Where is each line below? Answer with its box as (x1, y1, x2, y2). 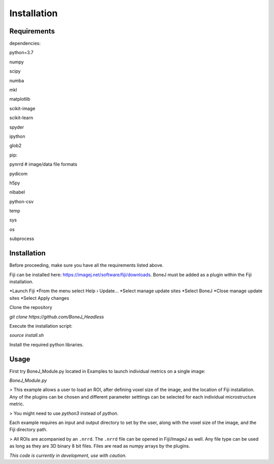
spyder (9, 124, 24, 130)
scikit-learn (9, 114, 33, 121)
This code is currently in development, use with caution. (9, 452, 127, 458)
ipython (9, 133, 25, 139)
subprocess (9, 236, 35, 242)
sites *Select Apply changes (9, 295, 70, 301)
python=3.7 (9, 50, 34, 56)
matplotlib (9, 96, 30, 102)
